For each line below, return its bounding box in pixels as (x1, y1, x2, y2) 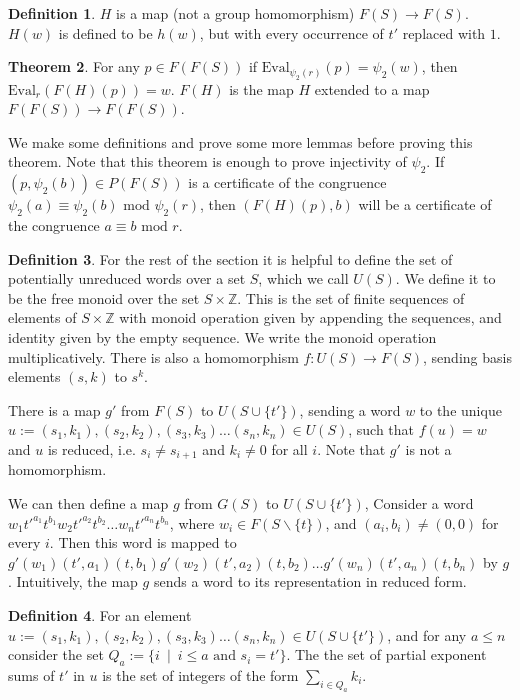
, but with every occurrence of (199, 22, 384, 43)
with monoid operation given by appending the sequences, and (119, 307, 502, 328)
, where (169, 512, 215, 533)
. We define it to (395, 268, 496, 289)
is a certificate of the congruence (188, 172, 387, 193)
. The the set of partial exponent (286, 644, 487, 665)
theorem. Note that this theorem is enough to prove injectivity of (8, 151, 407, 172)
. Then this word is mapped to (49, 532, 237, 553)
